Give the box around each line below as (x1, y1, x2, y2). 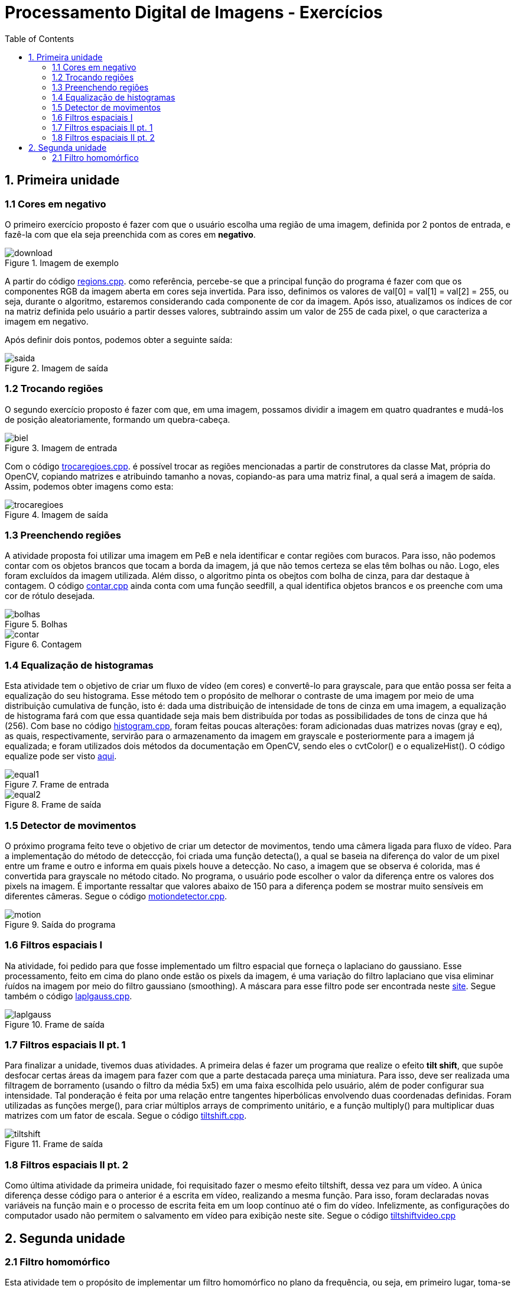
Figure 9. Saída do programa (5, 919, 116, 929)
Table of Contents (5, 33, 74, 44)
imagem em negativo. (5, 316, 89, 326)
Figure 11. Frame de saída (5, 1139, 103, 1149)
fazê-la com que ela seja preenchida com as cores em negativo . (5, 229, 256, 239)
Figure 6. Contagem (5, 639, 82, 650)
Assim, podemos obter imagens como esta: (5, 481, 174, 491)
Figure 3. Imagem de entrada (5, 442, 118, 453)
